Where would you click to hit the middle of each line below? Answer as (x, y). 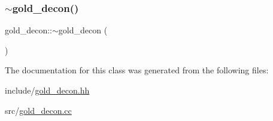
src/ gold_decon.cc (38, 110)
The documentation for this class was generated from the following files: (137, 70)
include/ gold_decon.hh (47, 90)
